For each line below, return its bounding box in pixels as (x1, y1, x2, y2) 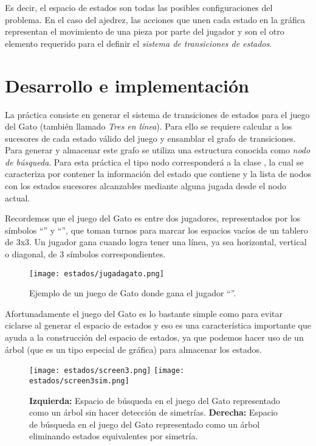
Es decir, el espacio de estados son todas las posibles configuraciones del (5, 1, 273, 13)
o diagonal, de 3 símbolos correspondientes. (5, 248, 166, 260)
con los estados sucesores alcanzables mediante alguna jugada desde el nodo (5, 179, 286, 192)
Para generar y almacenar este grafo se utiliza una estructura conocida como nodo (5, 144, 311, 156)
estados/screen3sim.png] (29, 376, 129, 385)
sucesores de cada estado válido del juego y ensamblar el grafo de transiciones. (5, 131, 296, 144)
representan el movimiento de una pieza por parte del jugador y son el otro (5, 25, 284, 38)
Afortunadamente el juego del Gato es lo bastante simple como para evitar (5, 307, 283, 319)
